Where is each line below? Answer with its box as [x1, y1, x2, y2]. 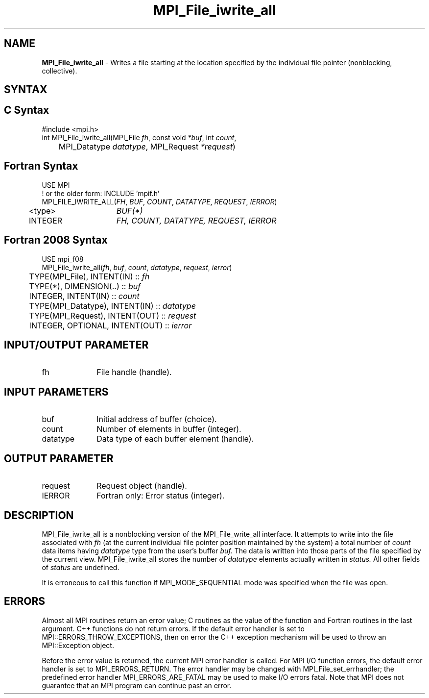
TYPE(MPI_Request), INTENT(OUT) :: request [29, 310, 196, 321]
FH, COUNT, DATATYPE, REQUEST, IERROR [116, 215, 277, 225]
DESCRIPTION [4, 509, 74, 522]
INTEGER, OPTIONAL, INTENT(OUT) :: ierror [29, 320, 192, 330]
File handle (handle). [96, 367, 172, 377]
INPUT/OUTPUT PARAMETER [4, 338, 149, 351]
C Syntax [4, 104, 49, 117]
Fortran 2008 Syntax [4, 234, 108, 247]
